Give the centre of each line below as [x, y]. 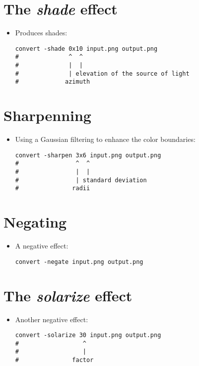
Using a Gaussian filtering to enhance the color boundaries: [105, 139]
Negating [35, 222]
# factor [54, 360]
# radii [53, 188]
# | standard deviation [81, 180]
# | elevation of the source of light [102, 73]
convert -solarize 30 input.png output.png [88, 335]
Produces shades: [41, 33]
